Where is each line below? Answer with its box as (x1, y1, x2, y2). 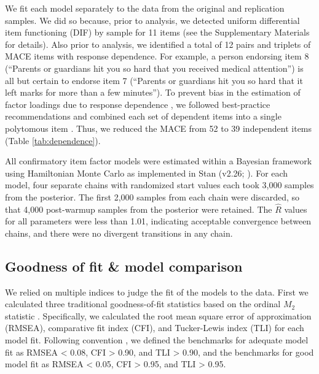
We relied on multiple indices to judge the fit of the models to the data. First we (5, 285, 309, 298)
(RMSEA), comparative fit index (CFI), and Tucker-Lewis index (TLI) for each (5, 321, 304, 334)
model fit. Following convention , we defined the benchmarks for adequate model (5, 334, 309, 346)
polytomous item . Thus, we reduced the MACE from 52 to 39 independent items (5, 121, 312, 134)
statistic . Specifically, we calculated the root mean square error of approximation (5, 309, 312, 322)
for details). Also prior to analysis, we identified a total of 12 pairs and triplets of (5, 37, 311, 50)
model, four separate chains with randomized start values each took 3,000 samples (5, 178, 314, 191)
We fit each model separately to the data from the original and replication (5, 2, 285, 14)
